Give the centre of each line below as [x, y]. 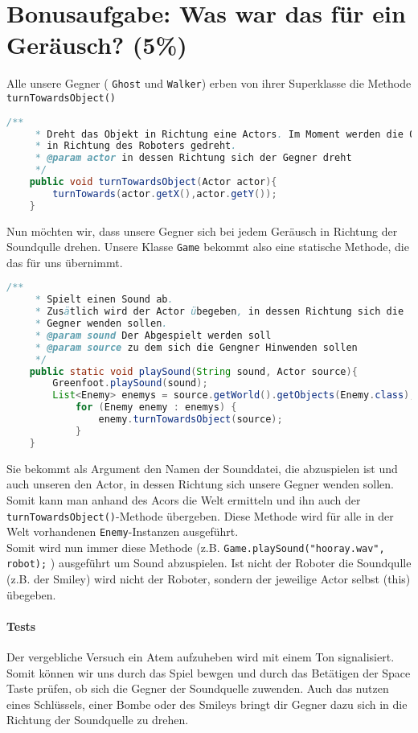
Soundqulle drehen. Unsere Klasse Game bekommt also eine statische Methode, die [208, 247]
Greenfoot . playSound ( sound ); [130, 383]
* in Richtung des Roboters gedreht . [136, 146]
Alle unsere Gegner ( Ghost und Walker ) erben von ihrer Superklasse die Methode [209, 83]
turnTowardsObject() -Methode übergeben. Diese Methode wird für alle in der [200, 515]
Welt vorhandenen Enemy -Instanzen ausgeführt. [123, 531]
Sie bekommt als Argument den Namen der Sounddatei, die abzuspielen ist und [202, 468]
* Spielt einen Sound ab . [104, 300]
